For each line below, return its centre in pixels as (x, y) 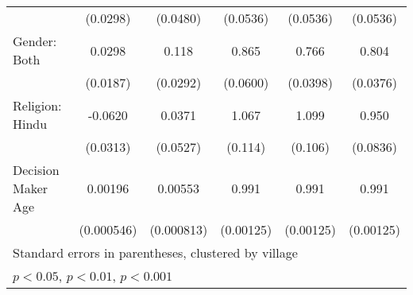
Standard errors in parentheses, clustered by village (155, 252)
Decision (36, 170)
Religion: (37, 105)
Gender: (35, 41)
